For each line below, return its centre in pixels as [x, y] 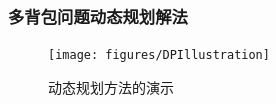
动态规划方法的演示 [111, 86]
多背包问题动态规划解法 [98, 15]
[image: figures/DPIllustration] [159, 55]
